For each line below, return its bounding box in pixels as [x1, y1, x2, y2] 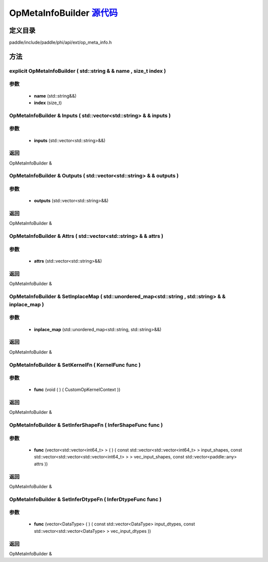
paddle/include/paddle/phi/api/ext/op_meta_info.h [9, 40, 112, 46]
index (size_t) [34, 100, 62, 106]
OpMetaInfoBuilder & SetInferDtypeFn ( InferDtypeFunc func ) [9, 496, 162, 503]
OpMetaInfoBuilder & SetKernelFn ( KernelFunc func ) [9, 361, 141, 368]
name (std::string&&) [34, 93, 77, 99]
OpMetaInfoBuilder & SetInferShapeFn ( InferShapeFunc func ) [9, 422, 163, 429]
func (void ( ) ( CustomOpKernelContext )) [34, 387, 121, 393]
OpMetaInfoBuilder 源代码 [9, 7, 118, 18]
